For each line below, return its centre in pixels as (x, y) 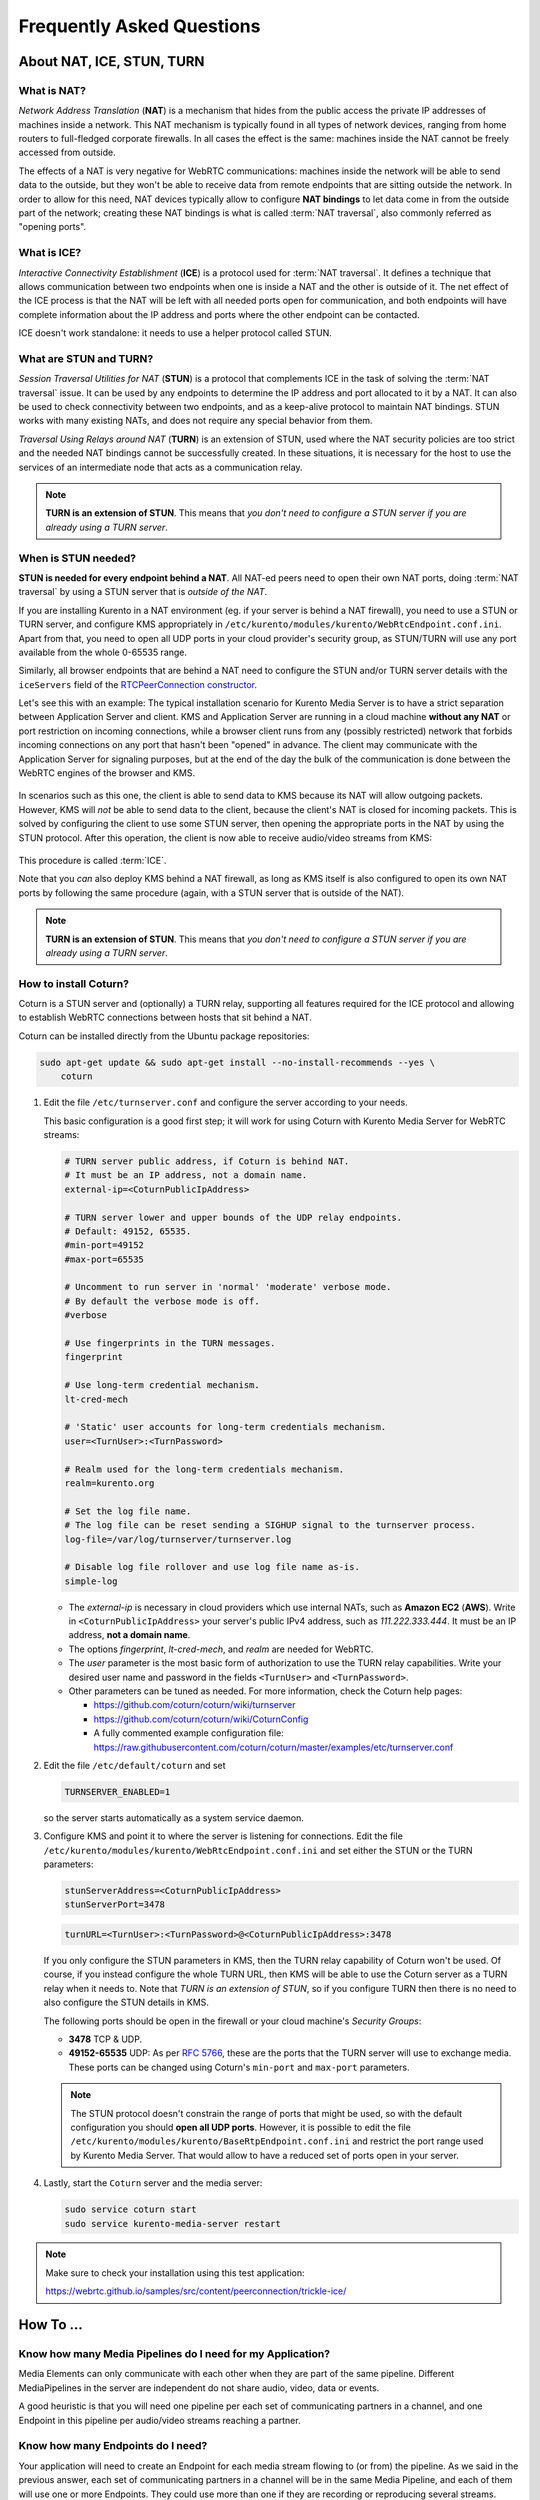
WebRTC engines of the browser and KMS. (106, 773)
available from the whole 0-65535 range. (103, 652)
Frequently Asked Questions (139, 26)
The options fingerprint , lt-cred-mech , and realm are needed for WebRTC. (221, 1649)
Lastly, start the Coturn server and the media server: (153, 2183)
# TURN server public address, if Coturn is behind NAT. (207, 1161)
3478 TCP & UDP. (105, 2039)
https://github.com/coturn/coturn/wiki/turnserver (194, 1705)
